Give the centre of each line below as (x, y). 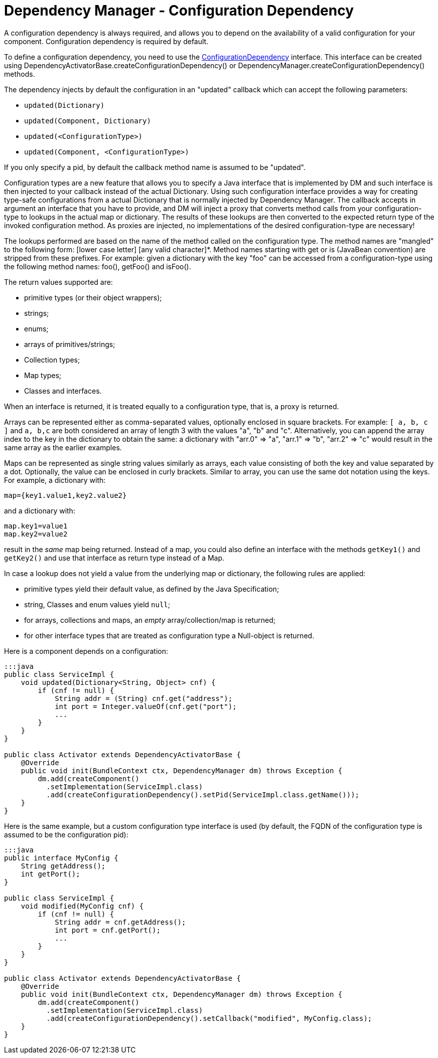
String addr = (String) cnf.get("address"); (144, 698)
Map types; (43, 375)
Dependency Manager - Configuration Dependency (179, 11)
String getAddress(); (63, 866)
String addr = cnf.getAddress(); (120, 922)
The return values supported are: (58, 282)
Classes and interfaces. (63, 391)
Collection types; (52, 360)
